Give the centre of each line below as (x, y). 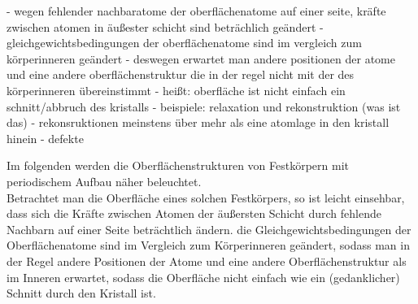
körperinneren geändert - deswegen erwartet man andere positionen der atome (201, 58)
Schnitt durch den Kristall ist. (81, 293)
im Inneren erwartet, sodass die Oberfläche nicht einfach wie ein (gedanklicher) (203, 277)
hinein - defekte (45, 138)
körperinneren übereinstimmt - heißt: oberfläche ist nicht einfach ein (176, 90)
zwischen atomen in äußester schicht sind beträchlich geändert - (165, 26)
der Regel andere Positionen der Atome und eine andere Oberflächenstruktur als (207, 261)
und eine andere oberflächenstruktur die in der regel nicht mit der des (181, 74)
